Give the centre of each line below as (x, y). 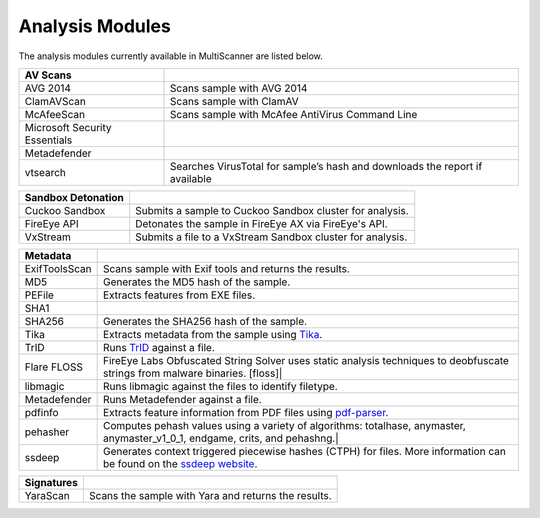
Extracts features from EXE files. (179, 295)
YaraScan (47, 495)
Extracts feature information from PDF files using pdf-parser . (245, 412)
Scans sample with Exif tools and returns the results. (226, 268)
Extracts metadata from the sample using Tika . (212, 334)
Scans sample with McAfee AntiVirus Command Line (294, 114)
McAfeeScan (54, 114)
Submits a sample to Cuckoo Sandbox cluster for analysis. (272, 210)
